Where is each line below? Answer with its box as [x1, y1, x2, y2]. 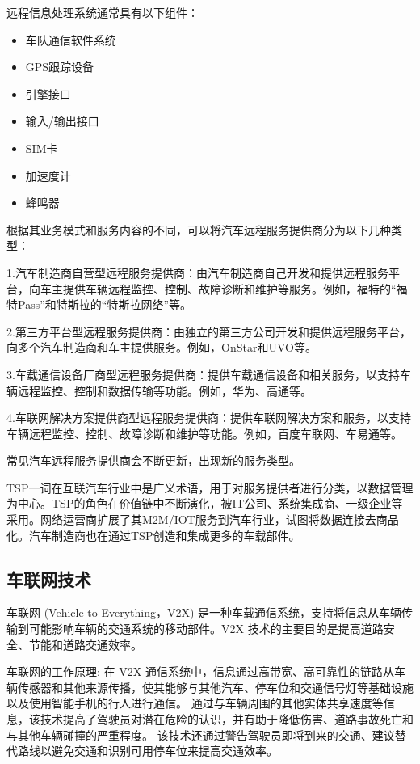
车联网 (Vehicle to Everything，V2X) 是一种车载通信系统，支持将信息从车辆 [6, 604, 402, 621]
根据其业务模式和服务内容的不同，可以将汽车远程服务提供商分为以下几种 [6, 221, 391, 238]
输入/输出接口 [25, 112, 99, 129]
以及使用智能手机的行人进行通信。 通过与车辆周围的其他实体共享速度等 [6, 694, 384, 711]
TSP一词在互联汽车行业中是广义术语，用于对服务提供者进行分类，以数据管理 [6, 479, 414, 496]
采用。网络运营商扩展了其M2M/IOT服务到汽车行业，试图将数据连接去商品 [6, 511, 399, 528]
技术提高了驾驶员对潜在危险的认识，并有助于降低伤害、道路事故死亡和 [40, 711, 414, 728]
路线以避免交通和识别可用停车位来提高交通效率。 [17, 742, 278, 759]
